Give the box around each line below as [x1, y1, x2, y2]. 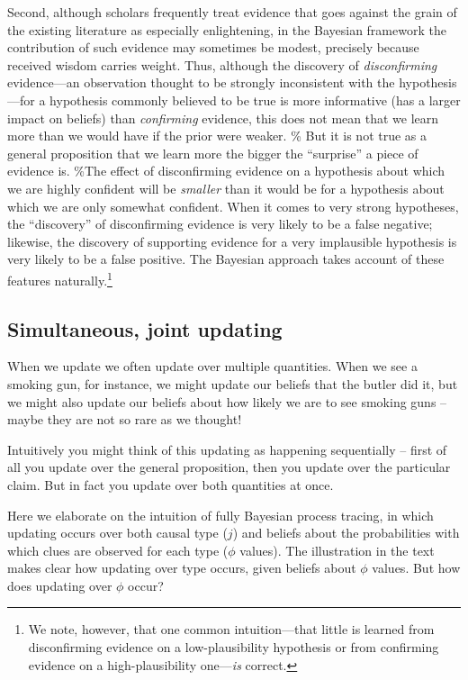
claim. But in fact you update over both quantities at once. [7, 475, 334, 494]
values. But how [372, 558, 461, 577]
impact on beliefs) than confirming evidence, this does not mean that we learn [7, 108, 439, 127]
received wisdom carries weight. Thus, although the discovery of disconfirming [7, 55, 437, 74]
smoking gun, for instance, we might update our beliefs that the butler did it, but [7, 374, 458, 393]
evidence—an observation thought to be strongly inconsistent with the [7, 73, 395, 92]
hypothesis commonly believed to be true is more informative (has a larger [49, 90, 461, 109]
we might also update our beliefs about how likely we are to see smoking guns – [7, 392, 447, 411]
